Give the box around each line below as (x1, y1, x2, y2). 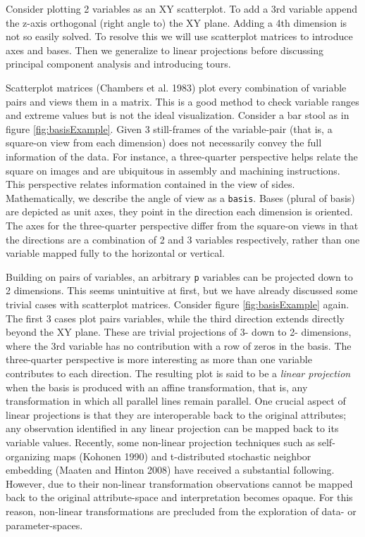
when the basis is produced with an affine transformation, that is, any (6, 379, 308, 394)
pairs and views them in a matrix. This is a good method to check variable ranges (6, 94, 359, 108)
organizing (6, 448, 51, 463)
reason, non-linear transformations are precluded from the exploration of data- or (6, 503, 357, 518)
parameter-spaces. (6, 517, 83, 532)
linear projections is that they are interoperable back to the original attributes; (6, 407, 347, 422)
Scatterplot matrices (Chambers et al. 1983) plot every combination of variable (6, 80, 347, 94)
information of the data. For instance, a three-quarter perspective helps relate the (6, 149, 358, 163)
